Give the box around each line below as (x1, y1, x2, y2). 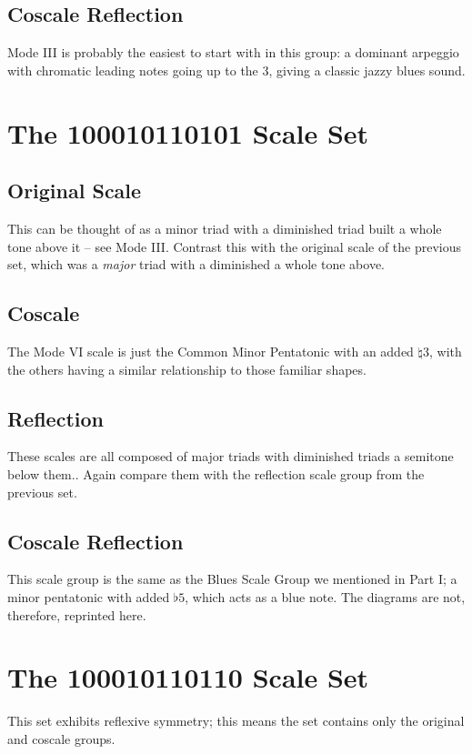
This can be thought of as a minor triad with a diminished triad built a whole (7, 218, 442, 237)
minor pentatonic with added (7, 587, 170, 606)
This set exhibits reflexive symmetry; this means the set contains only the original (7, 711, 465, 730)
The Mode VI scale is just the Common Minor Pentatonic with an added (7, 341, 414, 360)
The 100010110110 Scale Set (7, 658, 369, 696)
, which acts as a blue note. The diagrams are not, (185, 587, 466, 606)
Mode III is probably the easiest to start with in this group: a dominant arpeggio (7, 43, 459, 62)
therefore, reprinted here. (7, 605, 146, 624)
